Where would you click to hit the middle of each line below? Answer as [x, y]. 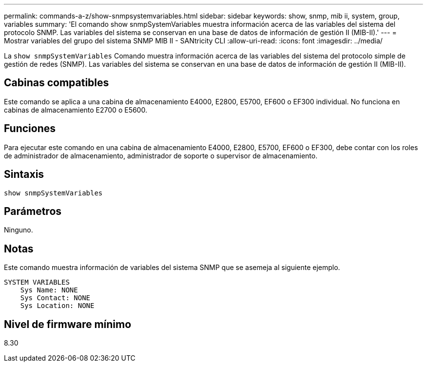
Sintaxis [24, 174]
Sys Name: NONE [49, 290]
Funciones [30, 129]
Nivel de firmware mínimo [68, 324]
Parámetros [33, 211]
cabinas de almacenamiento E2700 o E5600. [76, 110]
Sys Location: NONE [57, 306]
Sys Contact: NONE [55, 298]
